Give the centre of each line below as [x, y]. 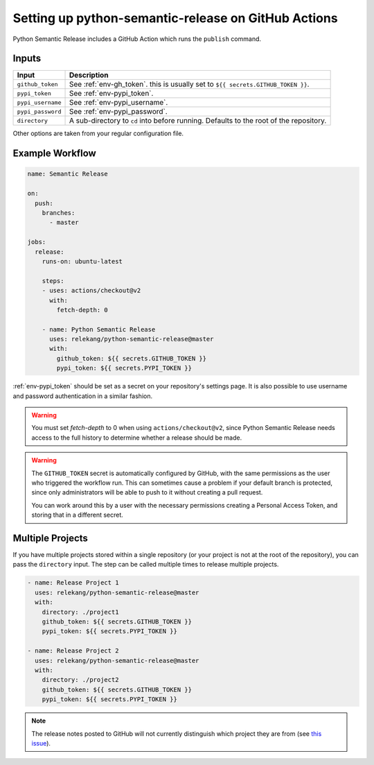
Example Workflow [54, 154]
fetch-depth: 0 [82, 310]
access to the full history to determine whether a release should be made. [137, 438]
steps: [53, 281]
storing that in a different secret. [78, 515]
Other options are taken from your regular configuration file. [98, 134]
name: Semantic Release [68, 174]
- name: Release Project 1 [73, 583]
